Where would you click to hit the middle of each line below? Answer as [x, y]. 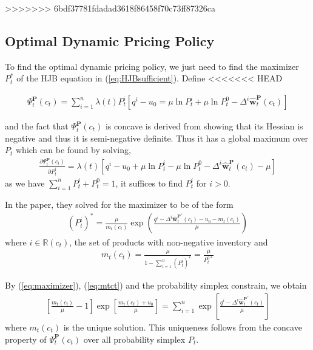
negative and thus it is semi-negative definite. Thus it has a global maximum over [157, 138]
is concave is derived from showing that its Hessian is [204, 126]
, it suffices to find [149, 183]
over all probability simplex [134, 339]
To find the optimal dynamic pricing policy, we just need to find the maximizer [152, 66]
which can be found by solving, [73, 150]
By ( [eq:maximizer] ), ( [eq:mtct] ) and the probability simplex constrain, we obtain [156, 285]
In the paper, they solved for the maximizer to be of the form [119, 204]
